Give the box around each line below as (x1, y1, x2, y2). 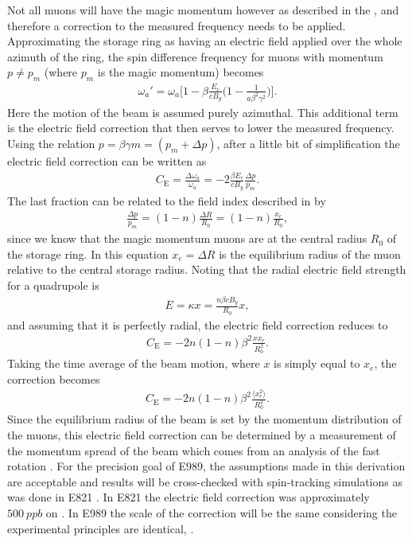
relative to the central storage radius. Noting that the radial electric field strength (7, 261, 406, 278)
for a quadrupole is (7, 277, 99, 294)
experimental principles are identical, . (7, 520, 194, 536)
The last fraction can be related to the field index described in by (7, 192, 326, 209)
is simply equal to (274, 355, 360, 372)
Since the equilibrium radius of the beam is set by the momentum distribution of (7, 411, 402, 427)
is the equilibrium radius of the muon (219, 245, 401, 262)
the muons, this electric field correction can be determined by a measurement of (7, 427, 396, 443)
